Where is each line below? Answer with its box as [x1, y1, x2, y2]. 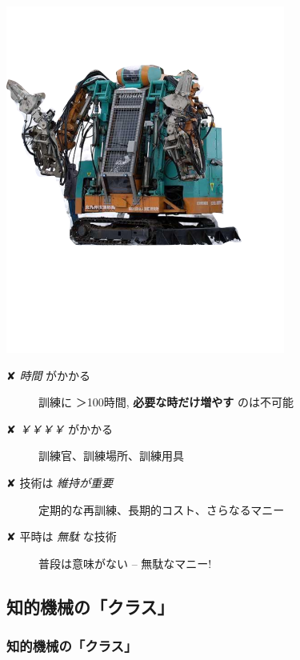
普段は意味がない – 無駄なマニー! [38, 554, 212, 571]
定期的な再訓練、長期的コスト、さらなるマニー [38, 501, 285, 518]
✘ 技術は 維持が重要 [6, 474, 114, 490]
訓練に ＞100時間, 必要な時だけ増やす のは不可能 [38, 394, 294, 410]
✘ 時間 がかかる [6, 366, 91, 383]
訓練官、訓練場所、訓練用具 [38, 447, 184, 464]
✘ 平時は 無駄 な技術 [6, 528, 117, 545]
